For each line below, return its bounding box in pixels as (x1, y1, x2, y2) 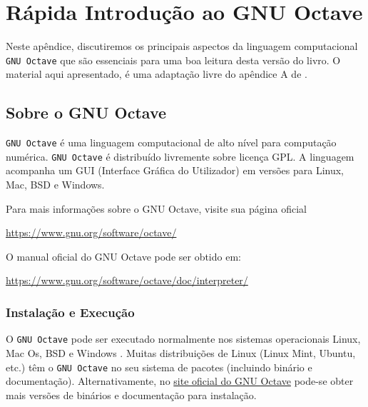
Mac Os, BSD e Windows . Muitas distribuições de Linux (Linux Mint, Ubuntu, (6, 345, 356, 360)
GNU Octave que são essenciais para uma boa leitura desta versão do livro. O (6, 52, 341, 67)
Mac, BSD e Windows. (6, 177, 105, 192)
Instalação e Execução (6, 303, 135, 321)
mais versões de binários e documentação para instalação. (6, 387, 257, 402)
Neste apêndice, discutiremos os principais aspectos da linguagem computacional (6, 39, 358, 54)
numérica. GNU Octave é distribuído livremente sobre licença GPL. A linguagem (6, 149, 354, 164)
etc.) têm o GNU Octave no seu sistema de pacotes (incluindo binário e (6, 359, 312, 374)
